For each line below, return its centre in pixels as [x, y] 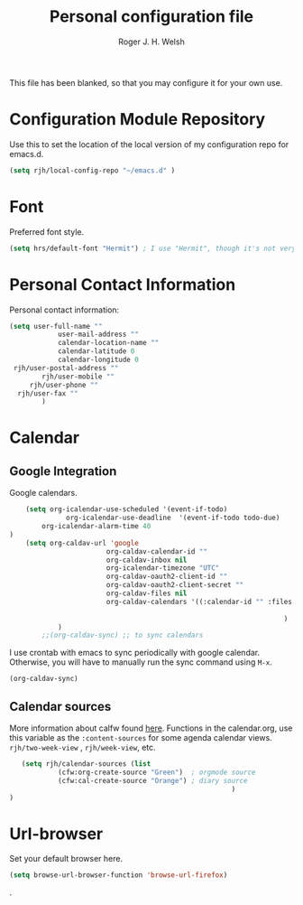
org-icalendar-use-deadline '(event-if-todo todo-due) [173, 518]
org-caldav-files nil [147, 593]
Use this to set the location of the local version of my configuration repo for [149, 144]
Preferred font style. [46, 231]
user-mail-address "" [98, 335]
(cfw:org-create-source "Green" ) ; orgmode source [156, 772]
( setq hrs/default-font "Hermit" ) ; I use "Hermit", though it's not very [153, 248]
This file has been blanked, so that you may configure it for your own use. [146, 82]
